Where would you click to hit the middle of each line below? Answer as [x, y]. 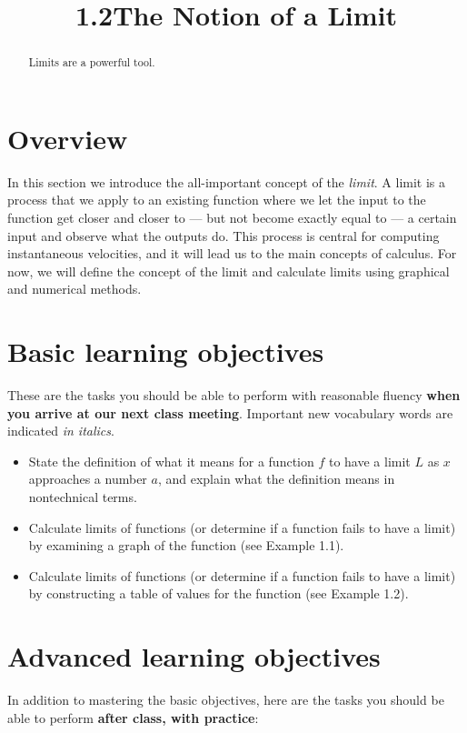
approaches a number [88, 479]
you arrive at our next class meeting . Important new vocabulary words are [230, 412]
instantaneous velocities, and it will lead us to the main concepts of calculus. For [232, 253]
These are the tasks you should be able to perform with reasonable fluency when [234, 395]
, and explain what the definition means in [276, 479]
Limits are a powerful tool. [92, 62]
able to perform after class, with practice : [133, 717]
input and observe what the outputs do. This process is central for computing [224, 235]
